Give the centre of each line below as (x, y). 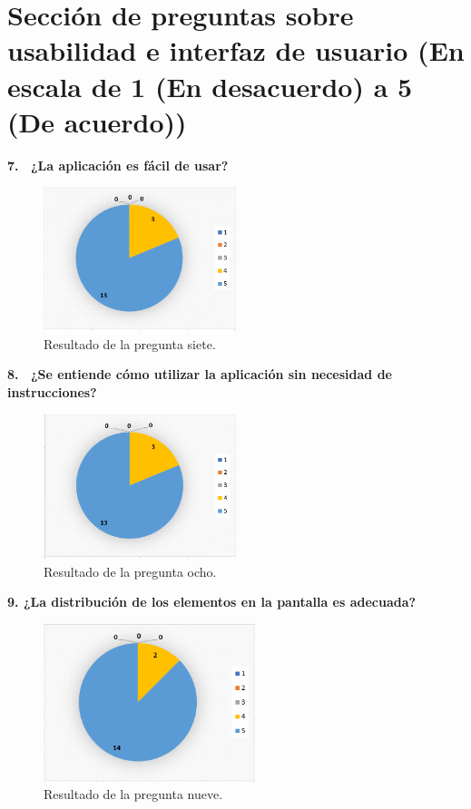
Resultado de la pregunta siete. (130, 343)
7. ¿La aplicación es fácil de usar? (118, 165)
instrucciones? (52, 392)
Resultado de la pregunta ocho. (130, 571)
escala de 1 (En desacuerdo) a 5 (210, 86)
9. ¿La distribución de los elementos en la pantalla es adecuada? (212, 602)
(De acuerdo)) (97, 121)
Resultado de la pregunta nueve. (133, 794)
